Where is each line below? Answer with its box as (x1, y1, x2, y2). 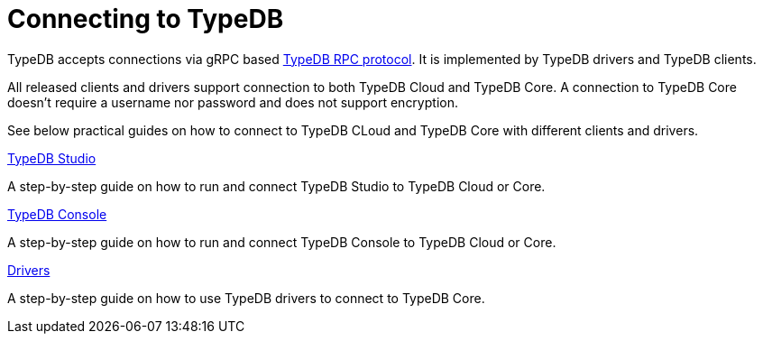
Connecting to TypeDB (7, 4, 284, 34)
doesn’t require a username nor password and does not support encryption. (7, 94, 458, 110)
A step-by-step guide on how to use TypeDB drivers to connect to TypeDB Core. (7, 290, 485, 306)
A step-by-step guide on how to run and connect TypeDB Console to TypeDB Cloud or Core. (7, 234, 556, 250)
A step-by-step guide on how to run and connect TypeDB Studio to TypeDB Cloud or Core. (7, 178, 546, 194)
